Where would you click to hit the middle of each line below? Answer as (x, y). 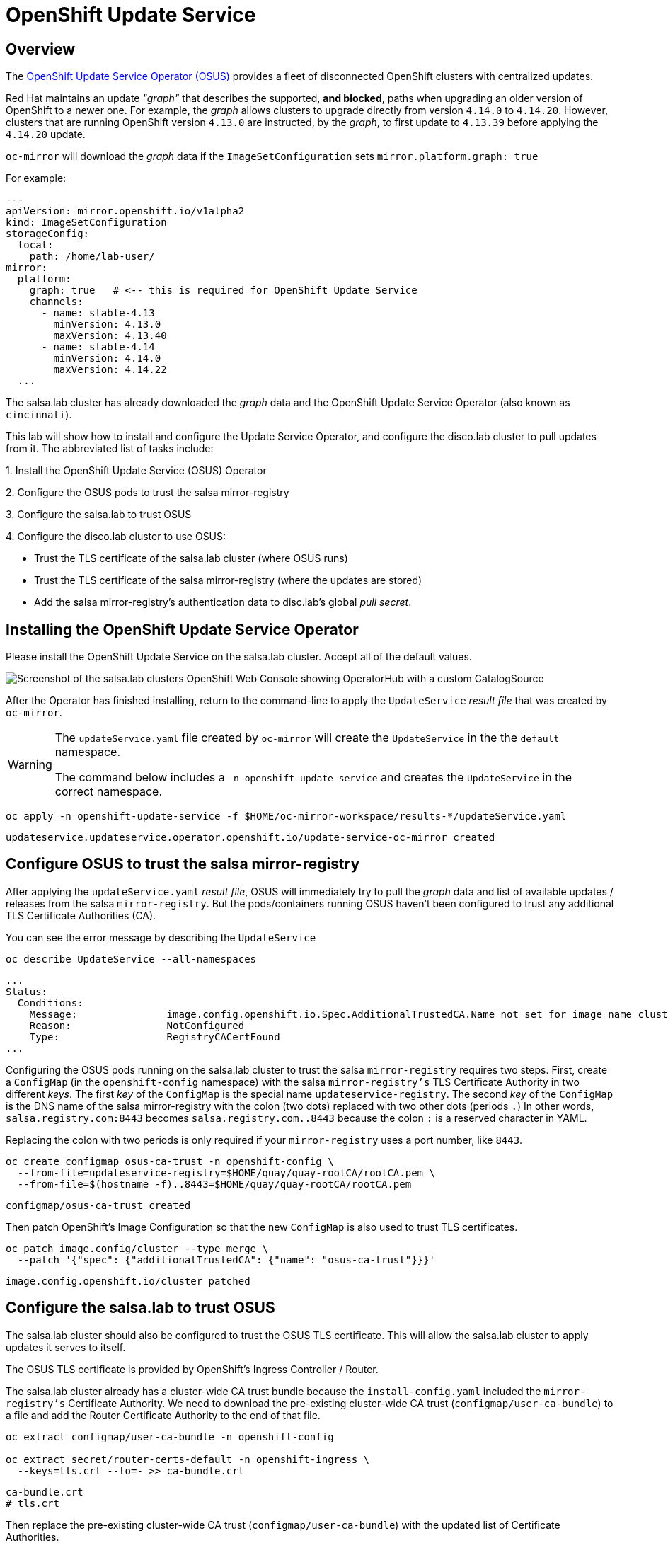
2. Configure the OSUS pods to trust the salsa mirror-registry (148, 493)
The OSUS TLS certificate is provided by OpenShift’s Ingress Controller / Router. (192, 1369)
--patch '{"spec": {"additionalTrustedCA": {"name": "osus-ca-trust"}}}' (226, 1260)
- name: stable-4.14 (98, 347)
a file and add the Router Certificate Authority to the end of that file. (163, 1415)
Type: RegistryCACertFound (155, 1037)
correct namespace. (109, 792)
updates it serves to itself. (66, 1347)
